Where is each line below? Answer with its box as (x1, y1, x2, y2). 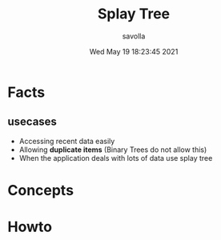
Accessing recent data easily (18, 136, 115, 146)
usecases (7, 115, 58, 129)
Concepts (7, 181, 74, 199)
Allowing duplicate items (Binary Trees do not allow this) (18, 145, 207, 154)
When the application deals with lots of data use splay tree (18, 153, 213, 162)
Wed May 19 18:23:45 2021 (89, 46, 179, 56)
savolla (122, 31, 146, 41)
